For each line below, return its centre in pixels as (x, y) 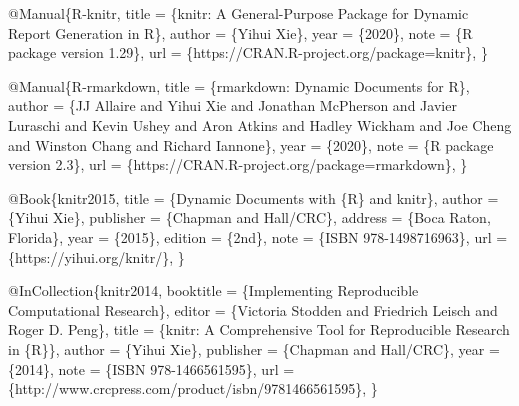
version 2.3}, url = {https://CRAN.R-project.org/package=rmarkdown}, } (238, 164)
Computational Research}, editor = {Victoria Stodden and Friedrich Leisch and (253, 309)
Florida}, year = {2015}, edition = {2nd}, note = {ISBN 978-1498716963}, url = (258, 236)
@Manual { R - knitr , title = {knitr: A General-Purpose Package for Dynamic (238, 13)
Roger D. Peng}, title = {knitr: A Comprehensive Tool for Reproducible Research (259, 329)
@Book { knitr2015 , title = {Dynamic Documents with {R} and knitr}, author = (253, 197)
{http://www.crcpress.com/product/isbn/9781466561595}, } (193, 388)
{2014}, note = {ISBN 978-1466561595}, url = (151, 368)
